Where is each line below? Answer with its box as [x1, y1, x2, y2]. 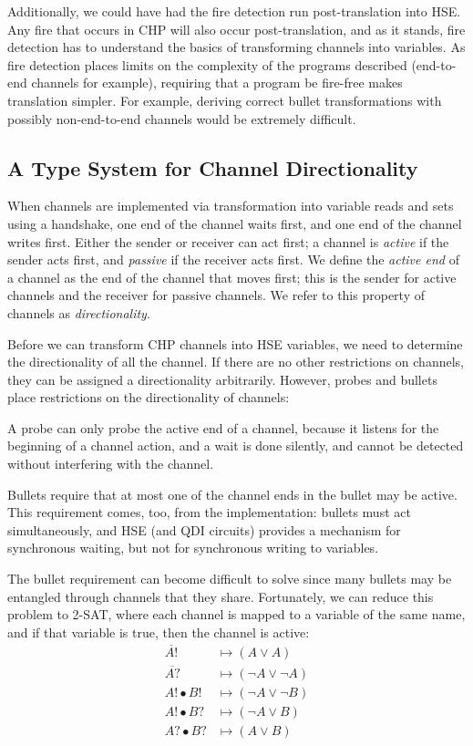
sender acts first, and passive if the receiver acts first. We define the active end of [7, 250, 459, 269]
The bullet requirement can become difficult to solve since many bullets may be [7, 569, 452, 588]
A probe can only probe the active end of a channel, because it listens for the [7, 418, 439, 437]
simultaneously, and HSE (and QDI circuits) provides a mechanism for [7, 520, 401, 539]
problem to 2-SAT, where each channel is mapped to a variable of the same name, [7, 605, 466, 624]
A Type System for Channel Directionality [7, 153, 418, 181]
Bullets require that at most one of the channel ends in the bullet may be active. [7, 484, 458, 503]
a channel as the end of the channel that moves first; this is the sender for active [7, 267, 457, 286]
